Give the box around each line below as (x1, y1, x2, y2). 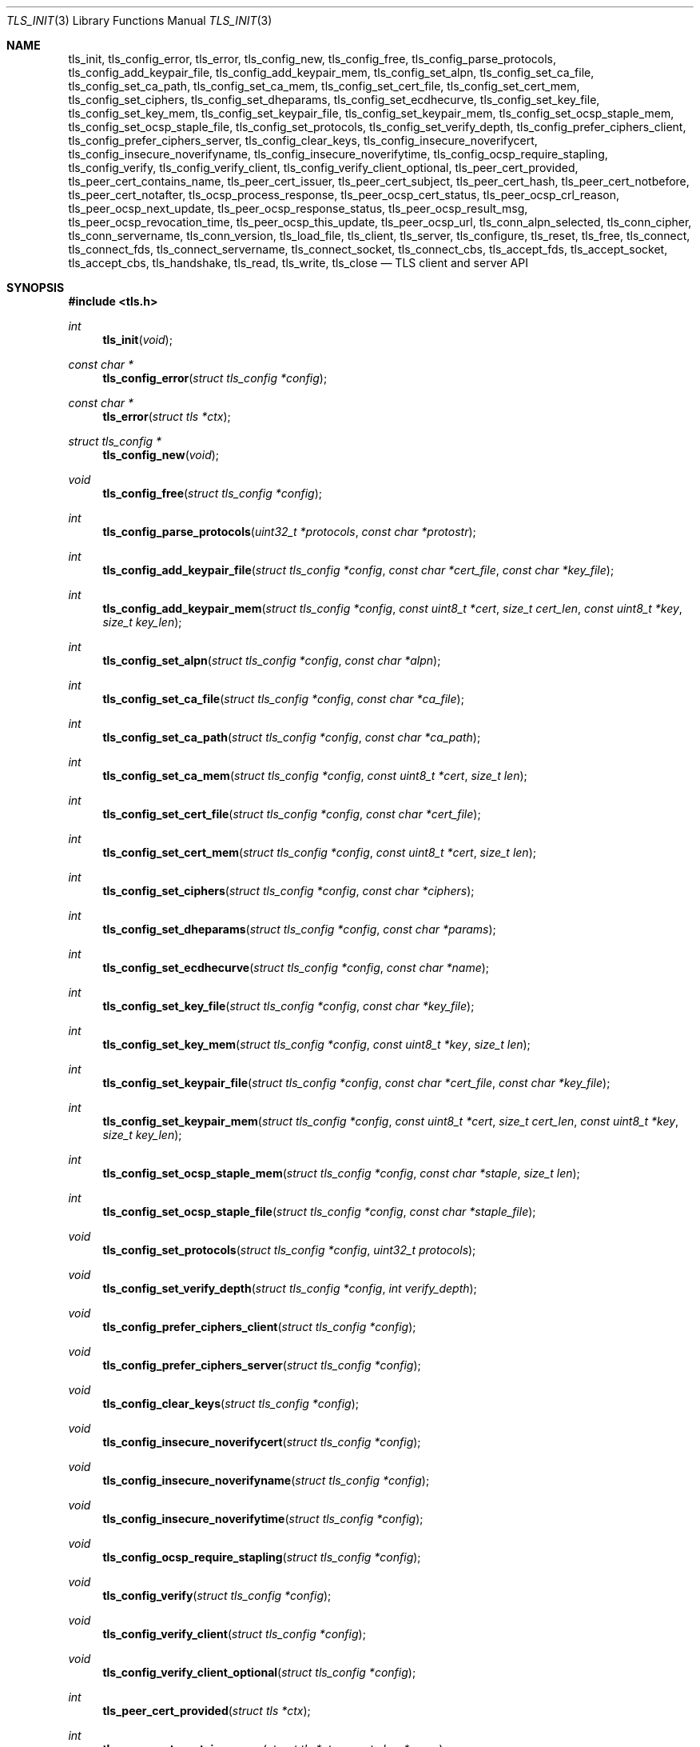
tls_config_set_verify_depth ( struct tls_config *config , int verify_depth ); (102, 1281, 477, 1295)
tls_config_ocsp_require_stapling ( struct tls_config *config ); (102, 1550, 421, 1564)
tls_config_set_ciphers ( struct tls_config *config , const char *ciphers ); (102, 884, 475, 897)
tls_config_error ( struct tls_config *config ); (102, 371, 328, 385)
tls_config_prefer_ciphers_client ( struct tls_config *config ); (102, 1320, 416, 1333)
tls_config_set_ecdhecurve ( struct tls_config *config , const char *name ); (102, 961, 490, 974)
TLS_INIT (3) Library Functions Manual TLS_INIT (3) (6, 14, 272, 27)
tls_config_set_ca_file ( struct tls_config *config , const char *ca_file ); (102, 692, 464, 706)
